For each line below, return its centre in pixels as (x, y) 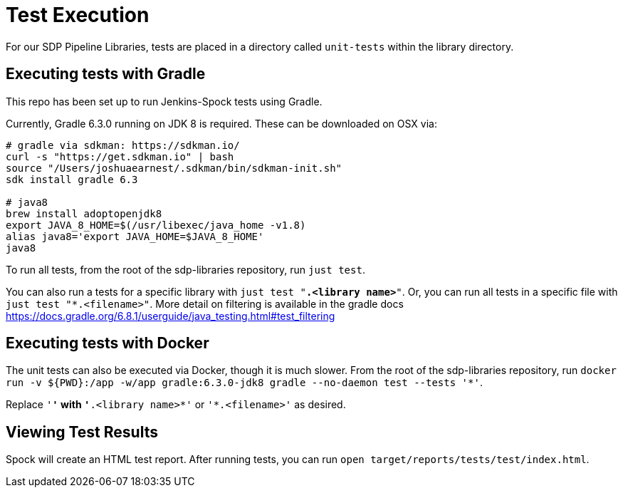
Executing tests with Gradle (106, 74)
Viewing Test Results (82, 432)
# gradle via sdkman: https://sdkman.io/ (123, 145)
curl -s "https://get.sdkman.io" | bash (120, 156)
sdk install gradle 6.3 (72, 179)
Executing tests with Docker (108, 343)
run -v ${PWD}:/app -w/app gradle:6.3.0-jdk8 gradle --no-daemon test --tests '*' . (244, 383)
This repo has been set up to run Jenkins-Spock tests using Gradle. (164, 101)
